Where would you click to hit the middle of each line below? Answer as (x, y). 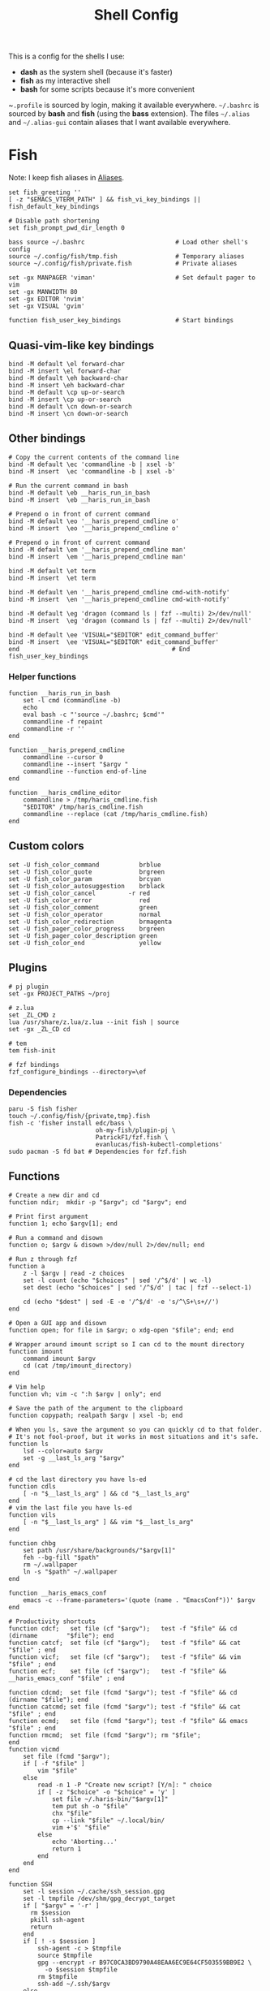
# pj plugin (28, 987)
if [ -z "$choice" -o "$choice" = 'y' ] (107, 1792)
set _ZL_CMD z (32, 1015)
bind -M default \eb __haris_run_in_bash (79, 493)
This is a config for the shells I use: (67, 56)
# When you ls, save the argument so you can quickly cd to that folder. (136, 1430)
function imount (36, 1351)
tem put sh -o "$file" (90, 1806)
